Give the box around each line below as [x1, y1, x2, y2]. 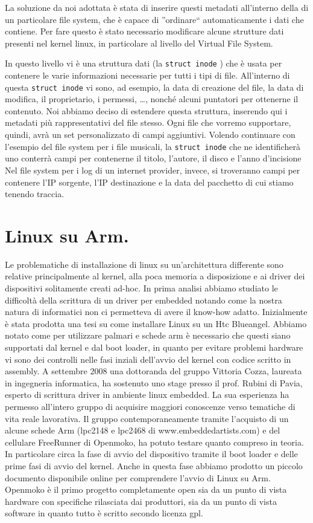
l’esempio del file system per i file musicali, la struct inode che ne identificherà [5, 140, 300, 152]
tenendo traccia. [5, 187, 65, 200]
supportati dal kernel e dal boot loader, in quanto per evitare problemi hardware [5, 340, 303, 353]
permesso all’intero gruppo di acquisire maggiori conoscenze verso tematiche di [5, 400, 296, 412]
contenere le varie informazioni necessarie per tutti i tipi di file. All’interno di [5, 69, 290, 82]
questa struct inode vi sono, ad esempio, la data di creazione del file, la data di [5, 80, 304, 93]
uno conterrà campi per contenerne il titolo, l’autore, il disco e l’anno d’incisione [5, 152, 302, 164]
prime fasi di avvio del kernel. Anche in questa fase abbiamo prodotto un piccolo [5, 459, 303, 472]
